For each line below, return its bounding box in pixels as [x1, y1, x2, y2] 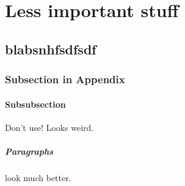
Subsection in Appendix [5, 72, 125, 87]
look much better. [5, 171, 71, 184]
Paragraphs [5, 144, 54, 157]
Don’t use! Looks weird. [5, 121, 94, 133]
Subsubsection [5, 97, 66, 110]
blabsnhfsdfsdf [5, 39, 96, 58]
